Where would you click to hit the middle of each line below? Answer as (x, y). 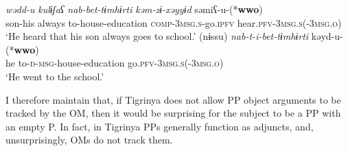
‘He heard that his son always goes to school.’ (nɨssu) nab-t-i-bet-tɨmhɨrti (157, 36)
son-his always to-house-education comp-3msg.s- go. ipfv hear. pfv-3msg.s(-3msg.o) (174, 22)
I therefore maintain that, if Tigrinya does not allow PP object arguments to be (173, 99)
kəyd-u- (327, 36)
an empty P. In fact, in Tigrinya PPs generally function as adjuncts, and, (160, 126)
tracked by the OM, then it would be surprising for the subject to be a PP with (173, 113)
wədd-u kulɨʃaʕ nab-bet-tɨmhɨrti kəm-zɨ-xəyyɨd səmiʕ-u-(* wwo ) (134, 9)
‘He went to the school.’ (55, 76)
